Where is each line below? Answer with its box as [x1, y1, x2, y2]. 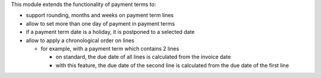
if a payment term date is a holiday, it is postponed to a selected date [26, 29, 195, 36]
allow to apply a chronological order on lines [26, 36, 135, 44]
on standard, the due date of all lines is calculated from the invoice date [55, 54, 231, 61]
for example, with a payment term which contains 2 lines [40, 45, 180, 52]
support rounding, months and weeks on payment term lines [26, 12, 174, 19]
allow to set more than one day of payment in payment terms [26, 20, 175, 27]
